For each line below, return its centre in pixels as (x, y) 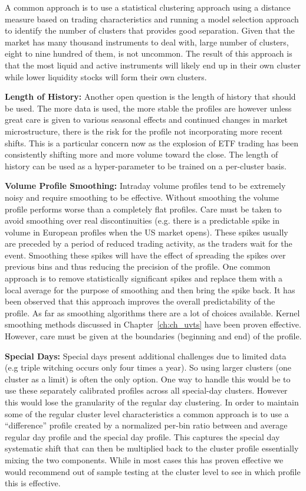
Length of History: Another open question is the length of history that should (150, 96)
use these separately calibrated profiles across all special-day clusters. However (146, 390)
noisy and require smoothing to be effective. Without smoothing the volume (142, 197)
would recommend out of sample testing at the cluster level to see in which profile (153, 471)
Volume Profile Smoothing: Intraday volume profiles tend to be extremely (145, 186)
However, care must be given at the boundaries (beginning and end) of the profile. (153, 336)
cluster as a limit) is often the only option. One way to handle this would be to (148, 379)
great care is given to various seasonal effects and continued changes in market (147, 120)
